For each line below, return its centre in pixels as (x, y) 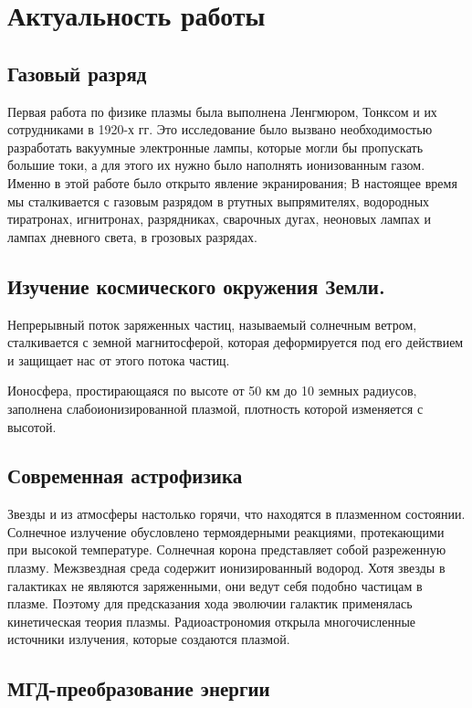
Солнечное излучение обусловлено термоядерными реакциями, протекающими (226, 531)
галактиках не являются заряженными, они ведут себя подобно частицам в (215, 585)
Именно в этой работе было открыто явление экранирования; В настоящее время (232, 182)
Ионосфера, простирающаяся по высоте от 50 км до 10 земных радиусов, (212, 391)
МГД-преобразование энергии (139, 688)
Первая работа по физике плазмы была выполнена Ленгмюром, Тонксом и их (222, 111)
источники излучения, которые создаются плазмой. (149, 639)
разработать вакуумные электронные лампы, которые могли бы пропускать (215, 147)
